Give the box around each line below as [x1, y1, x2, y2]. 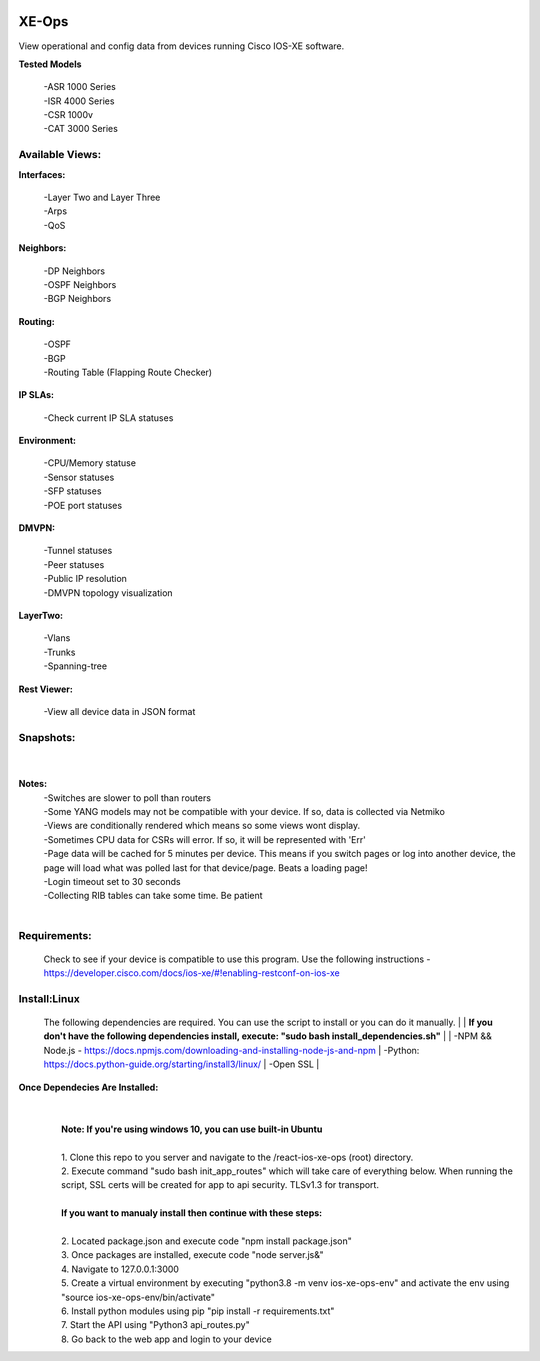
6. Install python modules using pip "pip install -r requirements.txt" [61, 1305, 335, 1317]
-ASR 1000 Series [43, 81, 117, 93]
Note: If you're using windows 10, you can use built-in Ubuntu [61, 1123, 323, 1135]
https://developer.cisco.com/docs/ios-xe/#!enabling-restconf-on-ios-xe [43, 967, 340, 979]
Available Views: [18, 148, 102, 162]
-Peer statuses [43, 558, 105, 570]
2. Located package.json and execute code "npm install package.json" [61, 1235, 352, 1247]
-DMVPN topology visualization [43, 586, 174, 599]
